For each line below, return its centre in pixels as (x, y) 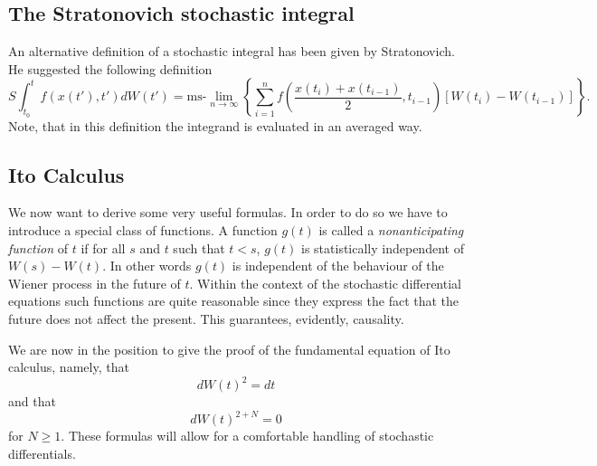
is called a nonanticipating (391, 229)
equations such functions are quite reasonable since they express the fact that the (234, 301)
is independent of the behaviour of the (338, 266)
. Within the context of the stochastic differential (325, 283)
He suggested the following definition (110, 68)
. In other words (147, 266)
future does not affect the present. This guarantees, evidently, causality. (206, 318)
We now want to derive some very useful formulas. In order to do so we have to (228, 212)
